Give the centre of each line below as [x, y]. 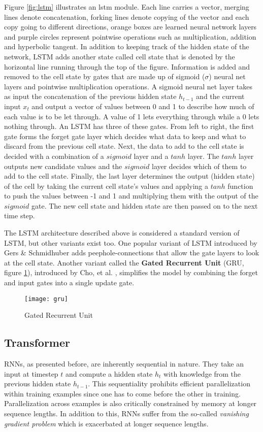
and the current [220, 96]
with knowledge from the [202, 373]
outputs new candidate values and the [63, 166]
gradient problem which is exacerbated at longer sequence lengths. [106, 423]
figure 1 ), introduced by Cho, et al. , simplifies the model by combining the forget [131, 272]
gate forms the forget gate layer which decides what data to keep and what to [125, 136]
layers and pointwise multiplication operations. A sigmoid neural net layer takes [128, 86]
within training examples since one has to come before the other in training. [122, 393]
